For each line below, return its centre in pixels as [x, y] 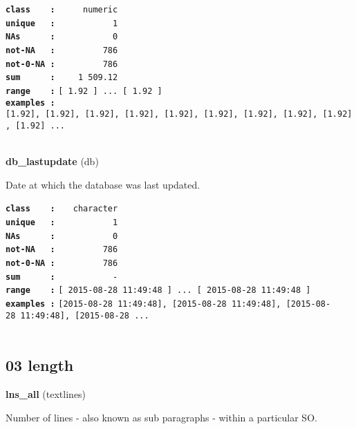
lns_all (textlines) [46, 394]
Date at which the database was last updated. [103, 184]
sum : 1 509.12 [62, 78]
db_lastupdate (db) [52, 161]
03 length [40, 365]
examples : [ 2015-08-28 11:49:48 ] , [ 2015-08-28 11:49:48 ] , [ [148, 304]
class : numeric [62, 10]
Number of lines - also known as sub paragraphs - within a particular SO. [161, 417]
